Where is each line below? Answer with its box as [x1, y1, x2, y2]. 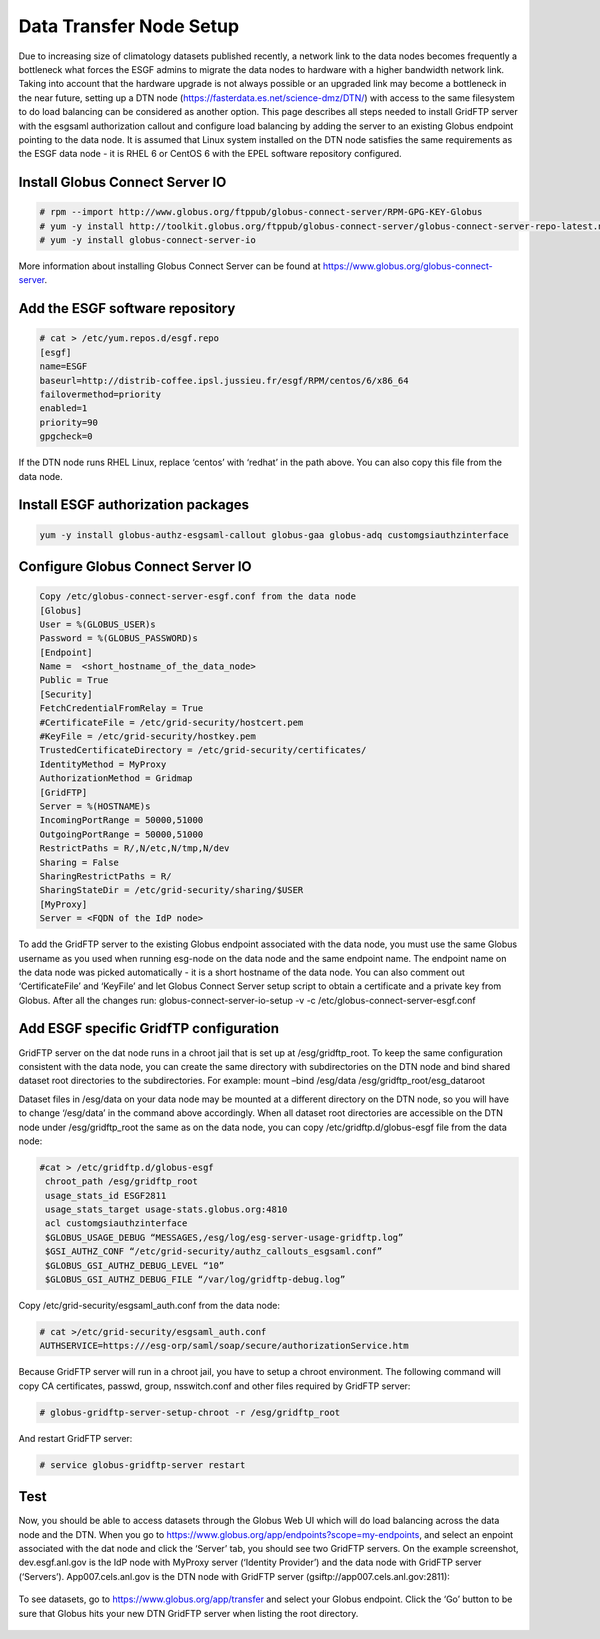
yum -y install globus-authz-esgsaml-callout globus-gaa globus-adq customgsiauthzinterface [39, 529, 509, 540]
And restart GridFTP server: [18, 1432, 133, 1444]
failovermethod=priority [39, 389, 162, 400]
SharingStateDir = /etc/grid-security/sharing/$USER [39, 885, 304, 896]
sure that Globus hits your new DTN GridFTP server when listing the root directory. [18, 1607, 359, 1619]
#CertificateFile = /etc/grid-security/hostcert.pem [39, 716, 304, 728]
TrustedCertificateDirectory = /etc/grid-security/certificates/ [39, 745, 367, 756]
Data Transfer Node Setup [18, 15, 240, 37]
